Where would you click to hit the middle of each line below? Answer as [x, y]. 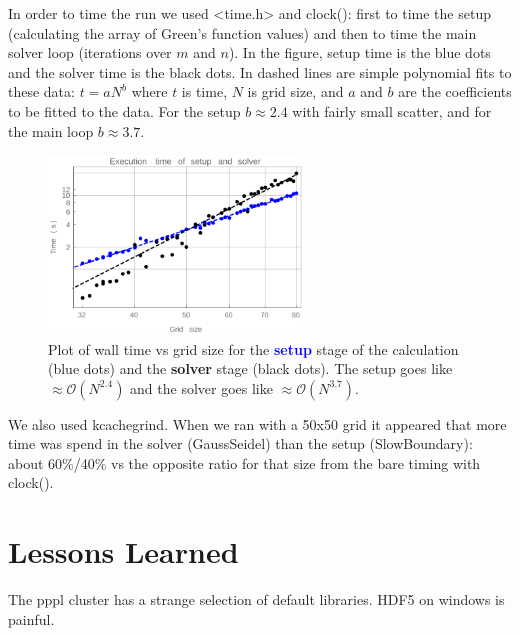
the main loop [51, 130]
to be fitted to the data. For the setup [124, 110]
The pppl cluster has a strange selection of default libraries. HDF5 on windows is [256, 599]
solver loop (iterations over [90, 52]
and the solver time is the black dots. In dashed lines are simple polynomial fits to [260, 71]
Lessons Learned [123, 551]
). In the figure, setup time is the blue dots [359, 52]
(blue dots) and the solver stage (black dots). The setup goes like [250, 368]
